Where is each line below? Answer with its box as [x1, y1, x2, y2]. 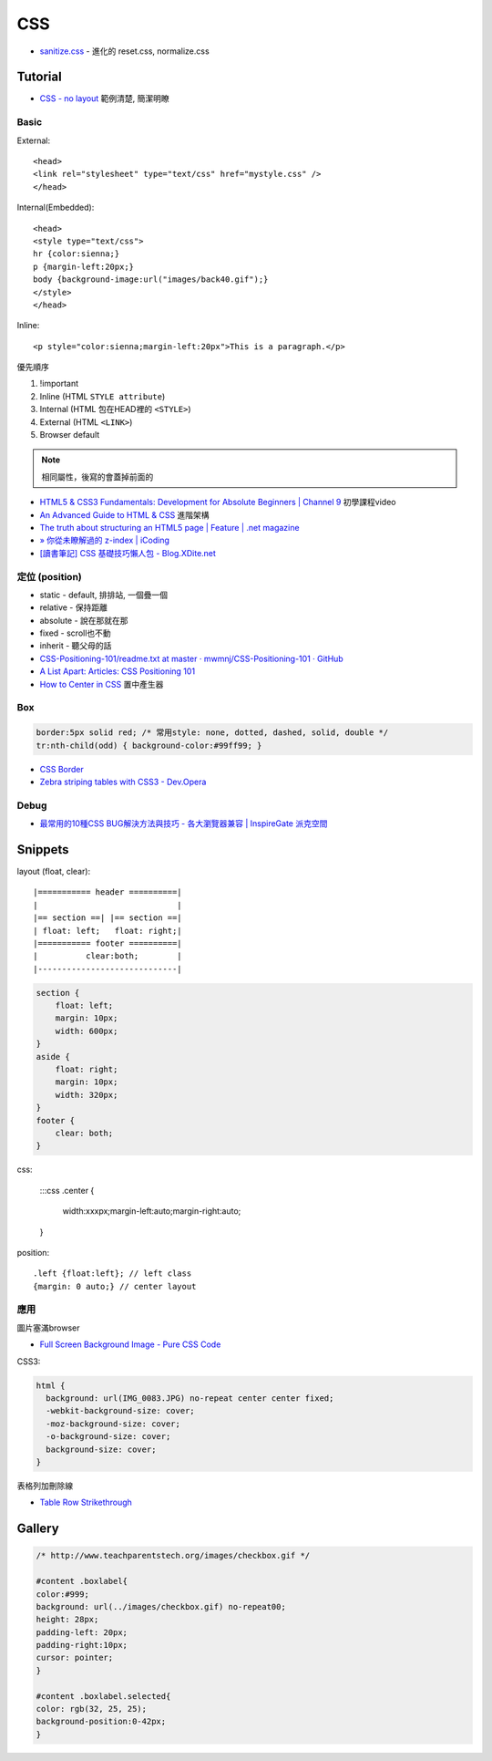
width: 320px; [55, 1090, 118, 1100]
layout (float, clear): [16, 865, 91, 876]
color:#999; [36, 1589, 90, 1600]
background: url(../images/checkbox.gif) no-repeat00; [36, 1601, 286, 1611]
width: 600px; [55, 1026, 118, 1036]
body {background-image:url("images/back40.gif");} [33, 275, 269, 285]
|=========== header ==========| [33, 887, 182, 897]
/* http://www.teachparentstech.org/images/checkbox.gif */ [36, 1550, 311, 1561]
